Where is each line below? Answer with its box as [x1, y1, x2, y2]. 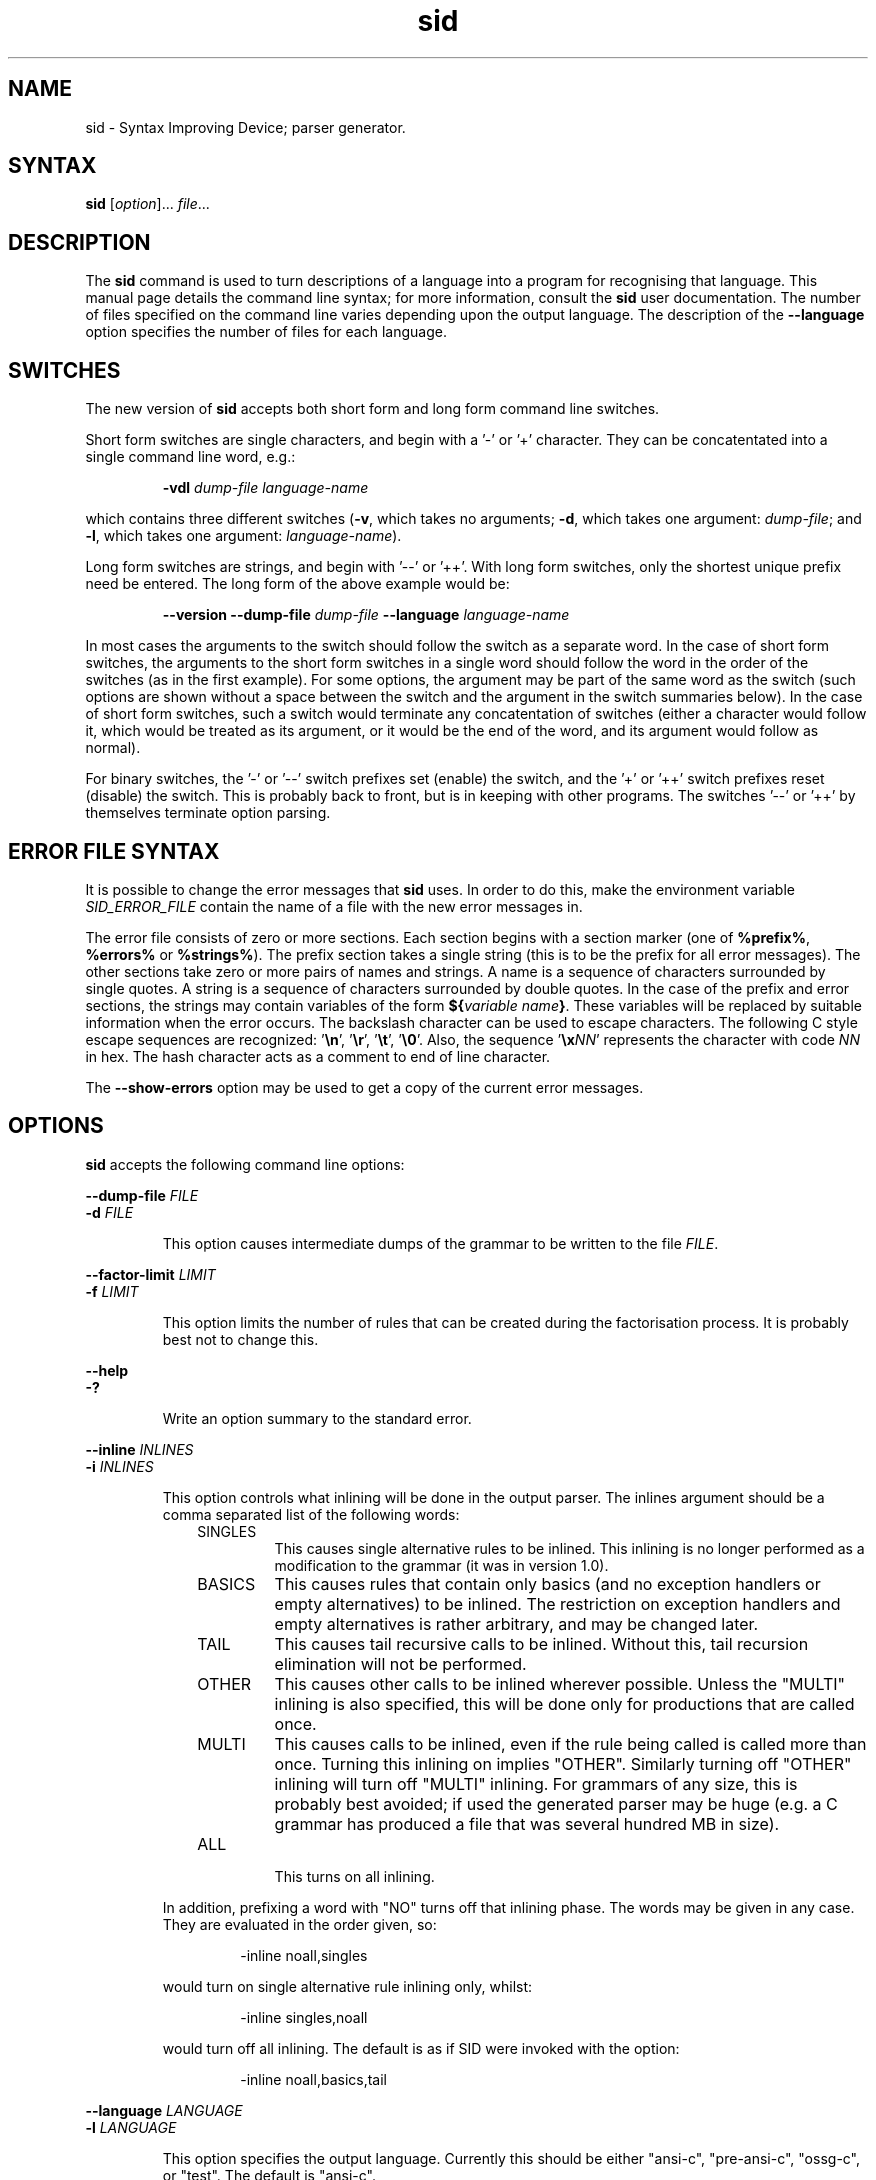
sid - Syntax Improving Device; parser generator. [85, 118, 406, 136]
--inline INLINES [85, 1440, 194, 1458]
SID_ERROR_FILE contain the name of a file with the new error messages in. [85, 897, 583, 915]
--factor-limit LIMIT [85, 1265, 216, 1283]
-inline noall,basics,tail [240, 2070, 387, 2088]
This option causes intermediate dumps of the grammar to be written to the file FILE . [162, 1234, 719, 1252]
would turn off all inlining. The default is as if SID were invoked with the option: [162, 2039, 680, 2057]
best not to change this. [162, 1330, 319, 1348]
